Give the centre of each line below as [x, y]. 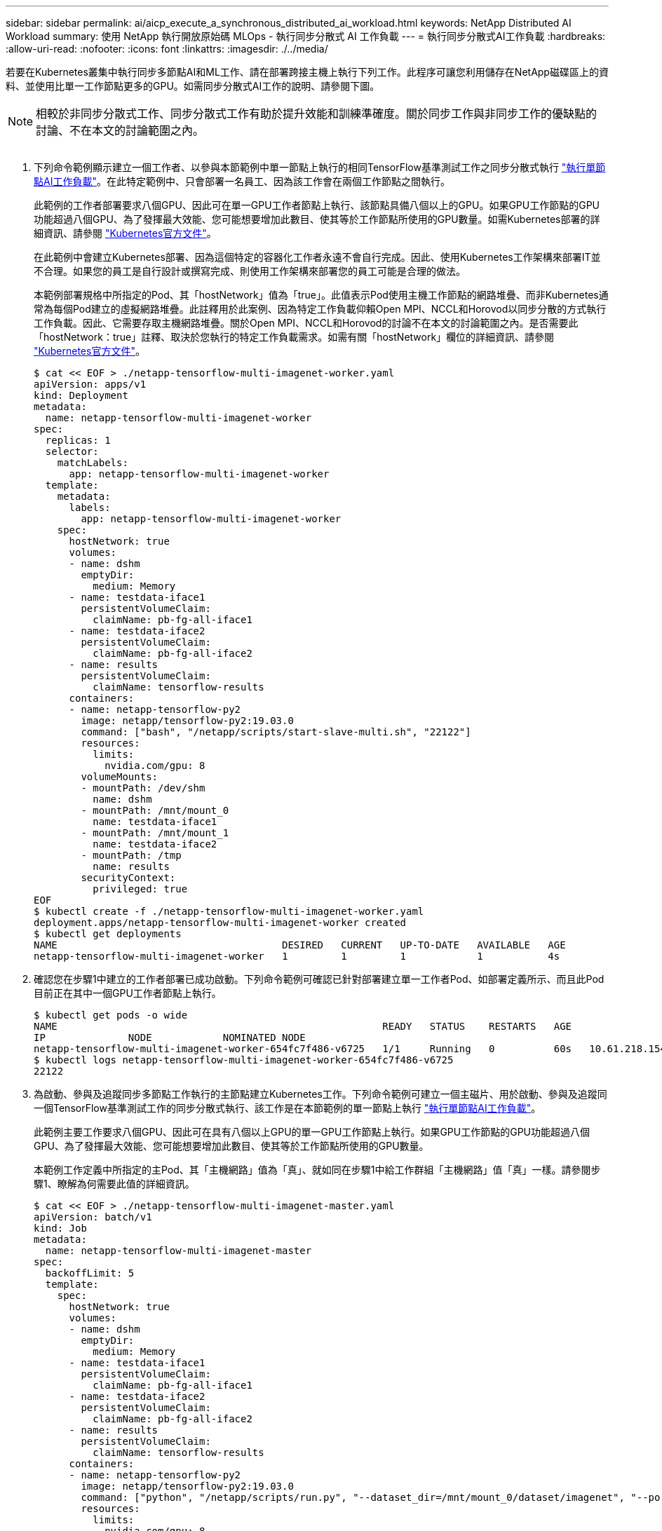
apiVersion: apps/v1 [90, 384]
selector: [72, 451]
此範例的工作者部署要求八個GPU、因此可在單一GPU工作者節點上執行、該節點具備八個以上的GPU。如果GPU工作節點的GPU [317, 205]
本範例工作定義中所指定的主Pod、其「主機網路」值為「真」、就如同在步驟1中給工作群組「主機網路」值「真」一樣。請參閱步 [317, 1170]
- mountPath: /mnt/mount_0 [155, 810]
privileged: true [140, 889]
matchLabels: [93, 463]
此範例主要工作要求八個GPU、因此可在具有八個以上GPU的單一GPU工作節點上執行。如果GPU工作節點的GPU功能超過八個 [312, 1132]
